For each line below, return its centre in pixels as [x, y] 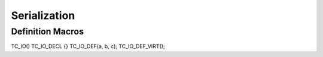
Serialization [43, 15]
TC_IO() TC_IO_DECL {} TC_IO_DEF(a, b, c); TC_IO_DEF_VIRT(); [88, 46]
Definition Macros [47, 31]
